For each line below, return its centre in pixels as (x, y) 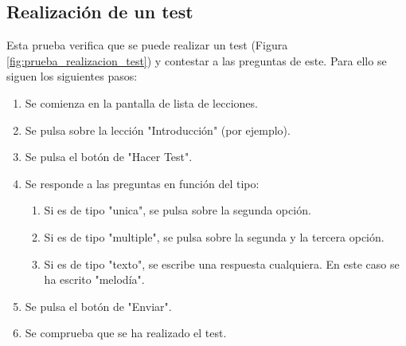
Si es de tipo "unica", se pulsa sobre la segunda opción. (178, 210)
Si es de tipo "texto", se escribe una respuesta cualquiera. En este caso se (222, 263)
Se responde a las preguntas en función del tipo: (142, 183)
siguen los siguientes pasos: (72, 76)
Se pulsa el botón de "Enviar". (98, 306)
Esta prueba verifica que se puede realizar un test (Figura (147, 45)
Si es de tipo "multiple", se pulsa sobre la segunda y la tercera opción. (214, 236)
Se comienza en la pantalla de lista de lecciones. (141, 102)
